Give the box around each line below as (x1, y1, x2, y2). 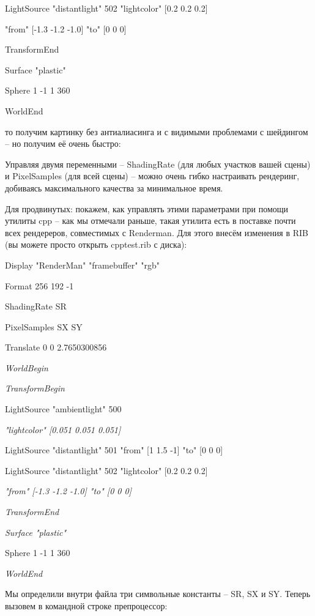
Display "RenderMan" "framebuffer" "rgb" (5, 258, 160, 271)
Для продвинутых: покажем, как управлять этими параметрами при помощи (5, 202, 289, 215)
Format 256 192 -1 (5, 279, 74, 292)
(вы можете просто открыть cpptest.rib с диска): (5, 238, 187, 251)
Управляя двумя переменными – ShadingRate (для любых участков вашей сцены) (5, 157, 311, 170)
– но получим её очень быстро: (5, 137, 121, 150)
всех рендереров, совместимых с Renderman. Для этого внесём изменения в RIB (5, 226, 308, 239)
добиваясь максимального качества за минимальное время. (5, 181, 223, 194)
